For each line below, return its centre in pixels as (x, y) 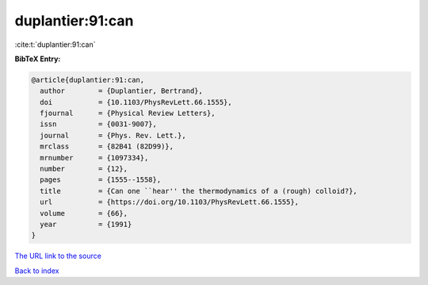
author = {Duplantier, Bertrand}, (122, 91)
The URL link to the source (58, 256)
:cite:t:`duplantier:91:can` (55, 44)
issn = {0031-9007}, (99, 124)
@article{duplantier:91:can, (88, 80)
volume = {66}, (84, 213)
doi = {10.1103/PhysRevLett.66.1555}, (136, 102)
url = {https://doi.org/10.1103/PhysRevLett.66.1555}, (170, 202)
